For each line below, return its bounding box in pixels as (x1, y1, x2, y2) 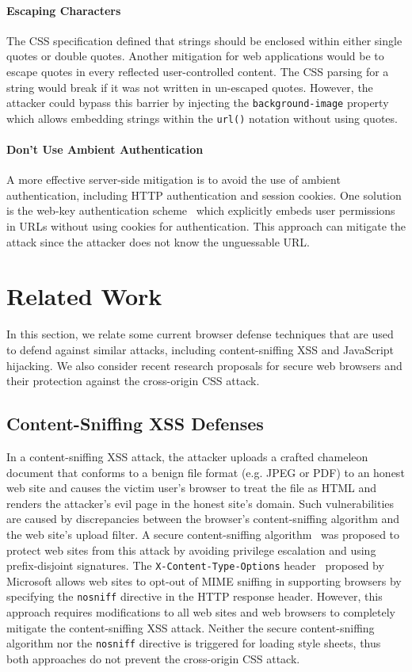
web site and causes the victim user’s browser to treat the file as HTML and (6, 479, 377, 496)
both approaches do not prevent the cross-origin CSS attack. (6, 650, 300, 666)
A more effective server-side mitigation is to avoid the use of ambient (6, 171, 341, 188)
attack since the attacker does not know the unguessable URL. (6, 233, 310, 250)
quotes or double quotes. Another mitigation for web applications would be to (6, 48, 384, 64)
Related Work (6, 280, 162, 312)
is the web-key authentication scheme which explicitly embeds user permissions (6, 202, 395, 219)
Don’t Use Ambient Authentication (6, 141, 204, 158)
